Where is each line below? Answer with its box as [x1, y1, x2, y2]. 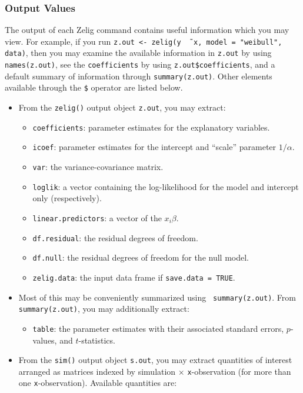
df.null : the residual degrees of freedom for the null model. [32, 251, 249, 264]
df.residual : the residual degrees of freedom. [32, 231, 198, 244]
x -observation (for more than [187, 365, 291, 377]
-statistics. [78, 334, 115, 346]
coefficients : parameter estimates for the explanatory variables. [32, 121, 270, 133]
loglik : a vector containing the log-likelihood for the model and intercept [32, 180, 299, 192]
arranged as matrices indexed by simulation [18, 365, 176, 377]
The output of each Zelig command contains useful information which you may [5, 24, 289, 36]
